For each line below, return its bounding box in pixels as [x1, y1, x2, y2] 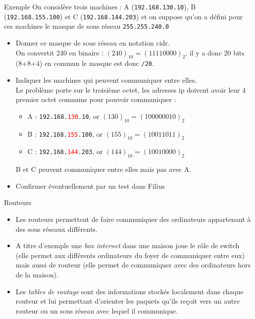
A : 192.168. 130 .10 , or [27, 110, 100, 121]
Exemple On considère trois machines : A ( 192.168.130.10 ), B [4, 1, 196, 11]
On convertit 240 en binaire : [15, 47, 103, 57]
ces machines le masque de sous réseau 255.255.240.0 [4, 21, 169, 31]
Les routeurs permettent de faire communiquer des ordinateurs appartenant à [15, 213, 251, 224]
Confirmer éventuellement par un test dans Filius [15, 180, 165, 191]
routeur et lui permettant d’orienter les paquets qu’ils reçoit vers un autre [15, 296, 240, 306]
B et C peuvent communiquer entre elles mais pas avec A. [15, 164, 192, 174]
